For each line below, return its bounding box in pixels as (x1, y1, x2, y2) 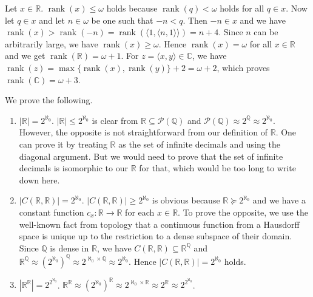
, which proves (217, 61, 270, 73)
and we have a (252, 194, 306, 207)
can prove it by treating (19, 137, 107, 150)
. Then (183, 13, 207, 26)
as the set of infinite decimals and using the (118, 137, 280, 150)
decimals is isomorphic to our (19, 162, 128, 174)
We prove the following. (5, 94, 93, 106)
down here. (19, 173, 60, 186)
